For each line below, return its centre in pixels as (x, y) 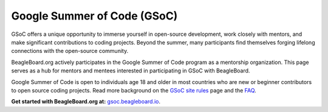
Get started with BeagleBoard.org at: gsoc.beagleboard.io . (86, 102)
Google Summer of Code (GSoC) (94, 16)
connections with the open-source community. (70, 51)
